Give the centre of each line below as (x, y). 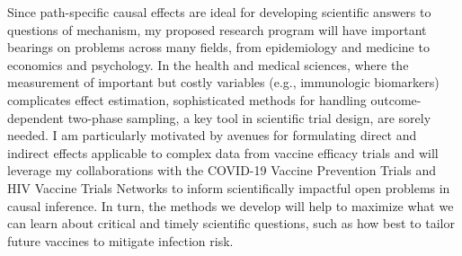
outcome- (396, 99)
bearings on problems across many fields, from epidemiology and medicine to (218, 47)
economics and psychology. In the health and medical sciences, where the (208, 64)
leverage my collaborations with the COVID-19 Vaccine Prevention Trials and (222, 170)
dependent (36, 117)
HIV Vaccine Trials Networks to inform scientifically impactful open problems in (229, 187)
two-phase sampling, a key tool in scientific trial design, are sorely (249, 117)
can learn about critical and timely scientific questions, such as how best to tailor (231, 223)
